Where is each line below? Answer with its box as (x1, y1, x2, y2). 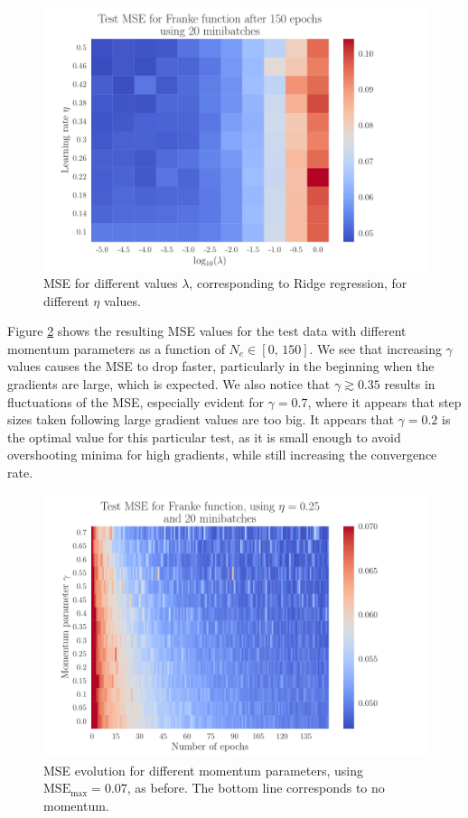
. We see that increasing (309, 339, 442, 358)
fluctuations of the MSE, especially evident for (7, 392, 264, 411)
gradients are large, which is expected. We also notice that (7, 375, 331, 394)
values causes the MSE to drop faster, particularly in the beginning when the (7, 357, 435, 376)
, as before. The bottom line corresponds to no (126, 778, 385, 797)
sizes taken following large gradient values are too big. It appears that (7, 410, 394, 429)
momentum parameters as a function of (7, 339, 225, 358)
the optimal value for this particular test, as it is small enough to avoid (7, 427, 401, 446)
